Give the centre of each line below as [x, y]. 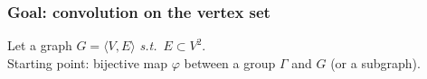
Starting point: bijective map [88, 62]
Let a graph [40, 45]
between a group [230, 62]
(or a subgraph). [375, 62]
